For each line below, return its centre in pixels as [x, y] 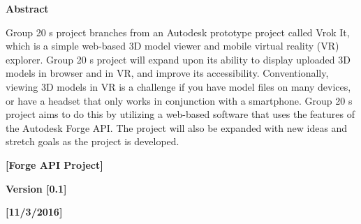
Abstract [27, 8]
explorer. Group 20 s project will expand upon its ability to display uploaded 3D [178, 59]
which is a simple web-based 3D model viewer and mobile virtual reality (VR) [172, 46]
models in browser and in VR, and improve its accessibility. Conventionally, [167, 73]
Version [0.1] [36, 188]
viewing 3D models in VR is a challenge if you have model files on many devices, [178, 86]
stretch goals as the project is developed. [93, 141]
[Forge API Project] [54, 164]
